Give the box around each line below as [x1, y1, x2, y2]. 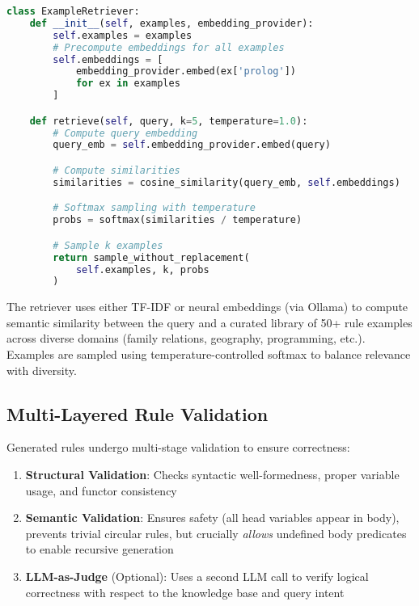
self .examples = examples [53, 29, 193, 41]
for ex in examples [75, 78, 180, 90]
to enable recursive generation [25, 541, 174, 558]
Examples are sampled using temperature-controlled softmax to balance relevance [6, 346, 411, 363]
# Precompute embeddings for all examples [53, 41, 285, 53]
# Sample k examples [53, 239, 163, 251]
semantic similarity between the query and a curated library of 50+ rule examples [6, 314, 413, 330]
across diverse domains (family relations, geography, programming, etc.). [6, 330, 366, 347]
